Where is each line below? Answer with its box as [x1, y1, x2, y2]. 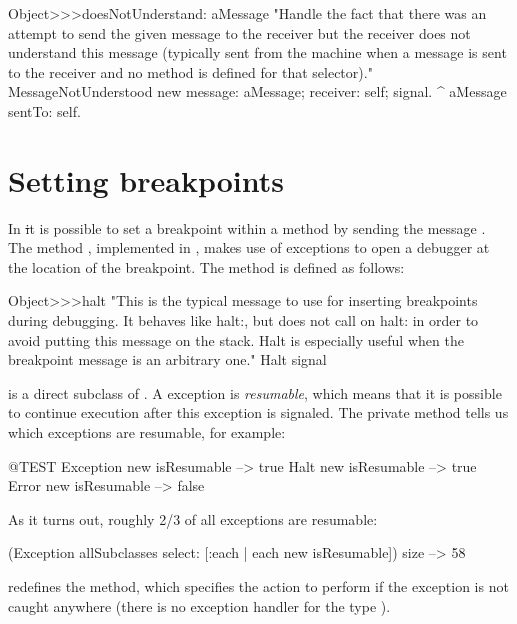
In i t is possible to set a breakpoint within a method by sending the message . [8, 217, 486, 238]
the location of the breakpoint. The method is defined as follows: [8, 256, 405, 277]
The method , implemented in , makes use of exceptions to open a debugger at [8, 237, 490, 258]
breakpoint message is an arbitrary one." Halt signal [8, 349, 327, 370]
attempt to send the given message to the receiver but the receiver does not [8, 22, 471, 43]
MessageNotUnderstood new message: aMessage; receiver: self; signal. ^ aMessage [8, 81, 507, 102]
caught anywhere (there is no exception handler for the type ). [8, 595, 391, 616]
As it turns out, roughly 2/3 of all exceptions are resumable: [8, 508, 378, 529]
